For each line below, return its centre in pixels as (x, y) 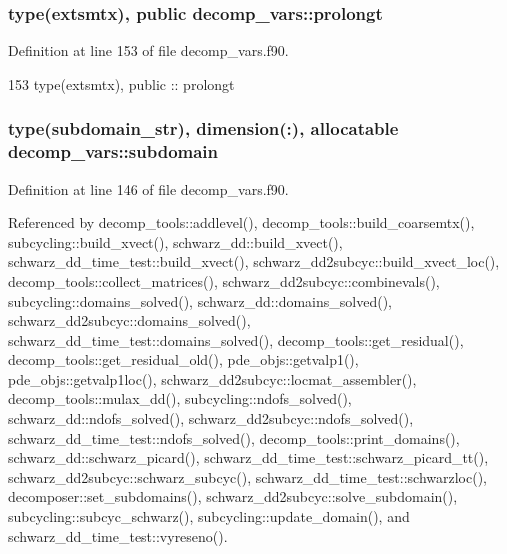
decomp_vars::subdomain (113, 151)
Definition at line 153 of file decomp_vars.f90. (148, 50)
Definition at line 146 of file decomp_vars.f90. (148, 188)
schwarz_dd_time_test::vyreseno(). (118, 535)
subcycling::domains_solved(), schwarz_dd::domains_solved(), (200, 300)
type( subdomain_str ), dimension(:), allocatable (203, 128)
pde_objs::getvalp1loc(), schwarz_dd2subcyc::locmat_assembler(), (212, 378)
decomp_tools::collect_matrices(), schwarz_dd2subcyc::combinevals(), (224, 280)
